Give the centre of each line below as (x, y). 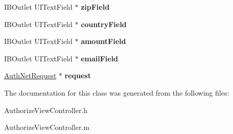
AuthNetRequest (30, 75)
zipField (95, 7)
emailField (100, 58)
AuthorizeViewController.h (46, 110)
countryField (104, 24)
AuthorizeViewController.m (47, 127)
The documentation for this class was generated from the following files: (117, 92)
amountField (103, 41)
